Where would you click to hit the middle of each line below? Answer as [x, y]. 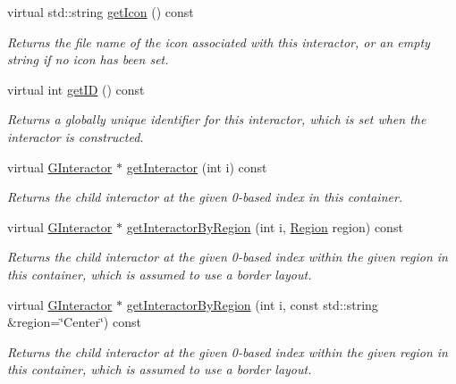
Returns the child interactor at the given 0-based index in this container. [205, 197]
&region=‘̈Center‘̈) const [74, 322]
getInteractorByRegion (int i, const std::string [252, 304]
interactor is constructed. [76, 136]
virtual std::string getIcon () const [101, 12]
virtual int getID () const [76, 89]
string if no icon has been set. [88, 59]
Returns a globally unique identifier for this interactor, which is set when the [217, 119]
